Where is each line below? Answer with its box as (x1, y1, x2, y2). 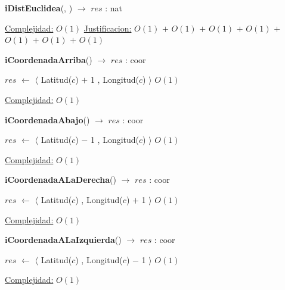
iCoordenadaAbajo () (5, 113, 90, 126)
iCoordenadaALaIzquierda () (5, 233, 122, 246)
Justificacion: (83, 21, 132, 34)
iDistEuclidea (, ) (5, 2, 73, 14)
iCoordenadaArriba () (5, 53, 92, 66)
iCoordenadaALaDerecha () (5, 173, 116, 186)
